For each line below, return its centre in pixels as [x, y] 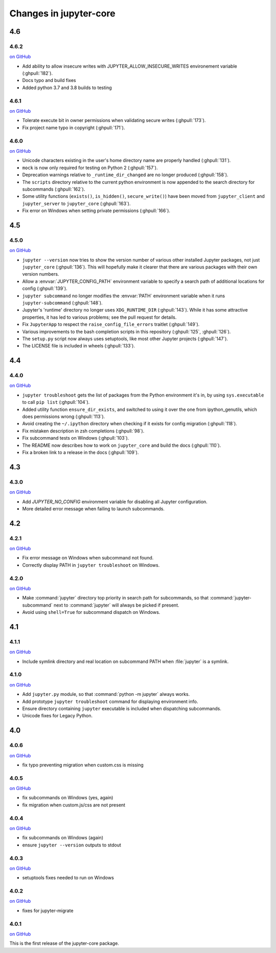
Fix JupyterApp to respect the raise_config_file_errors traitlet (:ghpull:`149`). [111, 324]
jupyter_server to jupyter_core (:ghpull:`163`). [76, 203]
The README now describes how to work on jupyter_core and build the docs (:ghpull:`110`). [122, 445]
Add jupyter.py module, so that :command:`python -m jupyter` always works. [106, 694]
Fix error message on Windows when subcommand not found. [88, 558]
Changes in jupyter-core [62, 13]
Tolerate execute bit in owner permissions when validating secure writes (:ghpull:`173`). [114, 120]
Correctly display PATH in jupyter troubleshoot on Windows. [91, 565]
